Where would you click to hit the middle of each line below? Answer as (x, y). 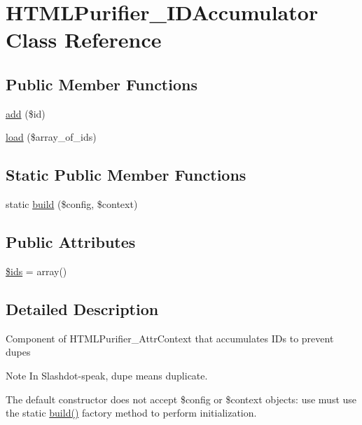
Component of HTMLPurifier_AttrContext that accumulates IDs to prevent (170, 338)
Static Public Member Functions (126, 175)
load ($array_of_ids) (51, 137)
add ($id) (26, 113)
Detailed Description (82, 308)
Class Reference (84, 40)
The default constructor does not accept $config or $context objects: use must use (181, 399)
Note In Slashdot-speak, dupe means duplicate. (107, 375)
